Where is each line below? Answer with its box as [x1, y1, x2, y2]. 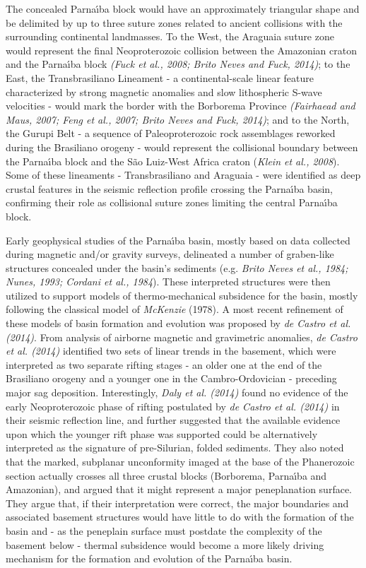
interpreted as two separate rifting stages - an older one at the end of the [6, 357, 322, 372]
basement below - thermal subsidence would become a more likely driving [6, 537, 324, 552]
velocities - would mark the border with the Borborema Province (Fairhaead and [6, 98, 355, 113]
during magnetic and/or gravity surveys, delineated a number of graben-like [6, 247, 334, 261]
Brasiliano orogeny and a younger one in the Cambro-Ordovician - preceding [6, 371, 337, 386]
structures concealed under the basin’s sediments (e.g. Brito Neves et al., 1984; [6, 260, 348, 275]
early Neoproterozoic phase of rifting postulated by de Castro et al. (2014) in [6, 398, 340, 413]
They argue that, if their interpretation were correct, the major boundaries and [6, 495, 349, 510]
